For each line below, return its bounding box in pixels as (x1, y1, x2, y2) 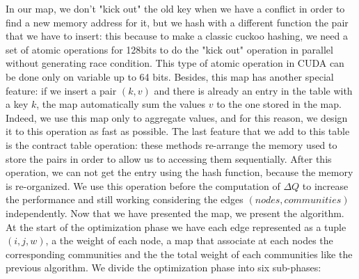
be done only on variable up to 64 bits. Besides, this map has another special (6, 69, 334, 83)
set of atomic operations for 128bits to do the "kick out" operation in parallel (6, 42, 333, 56)
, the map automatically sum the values (36, 97, 206, 111)
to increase (302, 178, 349, 193)
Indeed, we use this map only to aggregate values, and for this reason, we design (6, 110, 348, 125)
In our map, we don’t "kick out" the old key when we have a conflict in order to (6, 1, 345, 15)
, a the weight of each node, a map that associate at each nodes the (45, 233, 333, 248)
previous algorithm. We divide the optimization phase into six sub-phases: (6, 260, 321, 275)
